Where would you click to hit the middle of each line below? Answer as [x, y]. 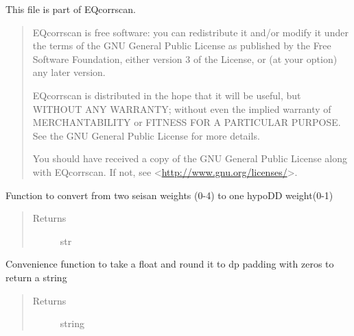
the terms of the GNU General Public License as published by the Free [182, 46]
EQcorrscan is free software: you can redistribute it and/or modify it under [190, 32]
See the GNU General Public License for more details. [146, 135]
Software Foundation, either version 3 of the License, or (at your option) [185, 59]
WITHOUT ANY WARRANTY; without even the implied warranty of [182, 108]
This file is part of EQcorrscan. [71, 9]
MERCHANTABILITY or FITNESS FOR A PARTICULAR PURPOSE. [187, 122]
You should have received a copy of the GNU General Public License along [190, 158]
